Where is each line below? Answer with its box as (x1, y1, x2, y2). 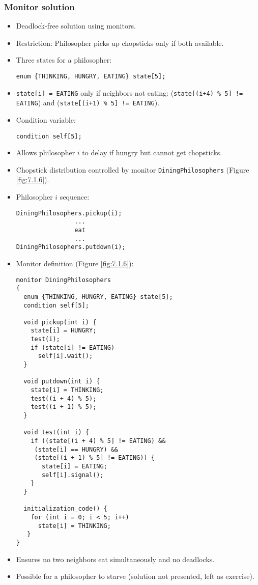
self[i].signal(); (41, 471, 104, 479)
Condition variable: (16, 114, 76, 125)
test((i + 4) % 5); (31, 395, 97, 402)
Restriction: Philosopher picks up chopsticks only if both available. (16, 37, 224, 48)
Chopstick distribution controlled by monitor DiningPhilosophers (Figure (16, 164, 249, 175)
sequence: (60, 191, 90, 202)
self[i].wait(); (38, 352, 93, 360)
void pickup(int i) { (23, 318, 97, 326)
